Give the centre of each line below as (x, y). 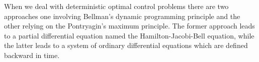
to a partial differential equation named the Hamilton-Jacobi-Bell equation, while (129, 35)
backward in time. (32, 55)
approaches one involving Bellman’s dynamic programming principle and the (122, 16)
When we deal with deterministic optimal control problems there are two (116, 6)
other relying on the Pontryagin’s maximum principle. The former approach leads (129, 26)
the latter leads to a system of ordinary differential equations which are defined (126, 45)
